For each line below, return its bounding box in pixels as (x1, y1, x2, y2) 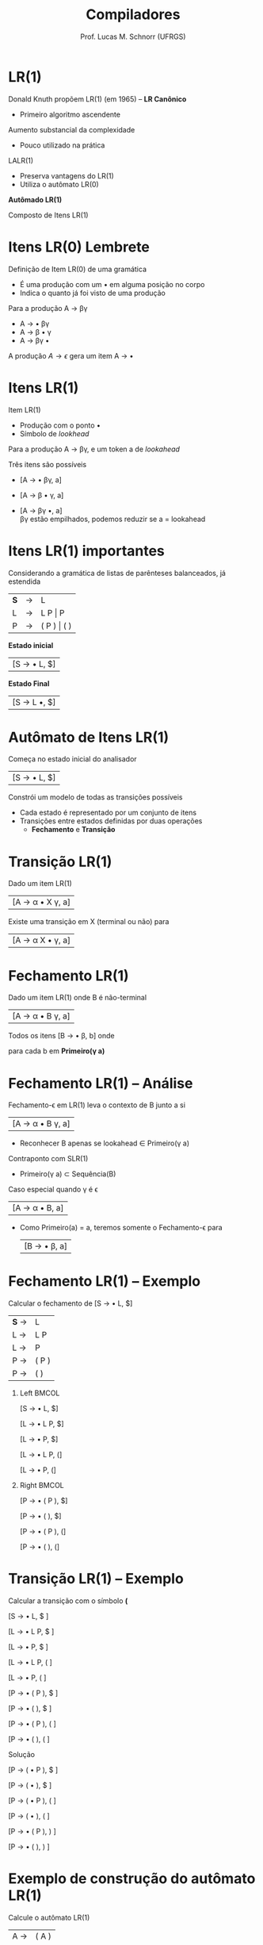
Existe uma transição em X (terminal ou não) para (8, 917, 170, 926)
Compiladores (86, 6, 181, 24)
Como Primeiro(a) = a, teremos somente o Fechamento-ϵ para (19, 1223, 223, 1233)
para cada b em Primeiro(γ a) (8, 1046, 105, 1056)
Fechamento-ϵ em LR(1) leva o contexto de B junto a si (8, 1100, 186, 1110)
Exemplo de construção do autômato (8, 1870, 256, 1888)
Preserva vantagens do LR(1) (19, 171, 115, 180)
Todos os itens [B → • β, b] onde (8, 1031, 115, 1041)
